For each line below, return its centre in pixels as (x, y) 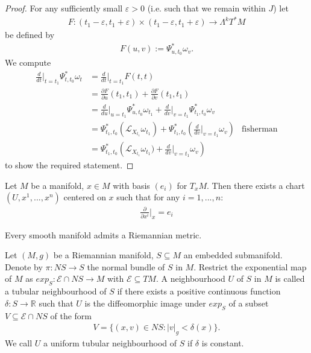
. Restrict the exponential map (250, 266)
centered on (85, 197)
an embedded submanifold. (233, 255)
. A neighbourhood (190, 278)
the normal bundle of (126, 266)
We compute (28, 62)
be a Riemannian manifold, (103, 255)
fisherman (259, 129)
